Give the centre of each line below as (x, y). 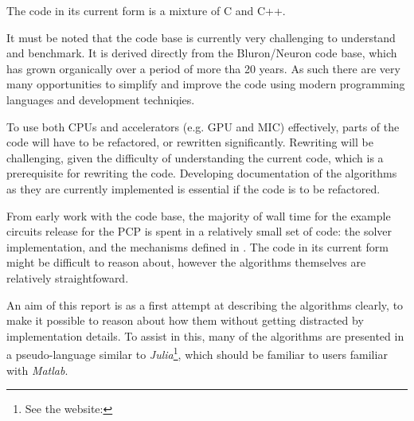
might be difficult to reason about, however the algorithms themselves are (186, 262)
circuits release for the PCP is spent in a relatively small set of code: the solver (199, 231)
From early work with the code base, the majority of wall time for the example (199, 215)
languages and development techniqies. (101, 99)
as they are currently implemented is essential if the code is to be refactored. (193, 188)
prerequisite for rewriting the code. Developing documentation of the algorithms (202, 173)
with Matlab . (37, 370)
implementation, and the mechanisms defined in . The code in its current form (197, 246)
